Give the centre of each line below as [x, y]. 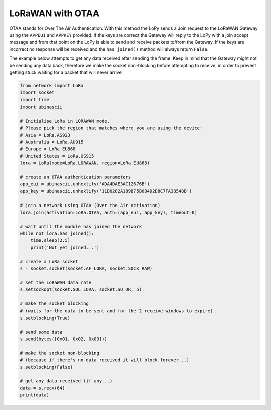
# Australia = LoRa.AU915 [52, 142]
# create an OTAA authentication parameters [76, 177]
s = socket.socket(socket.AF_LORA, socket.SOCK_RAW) [86, 269]
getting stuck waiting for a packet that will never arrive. [66, 72]
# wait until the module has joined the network [81, 226]
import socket [37, 93]
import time [35, 100]
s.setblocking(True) [45, 318]
